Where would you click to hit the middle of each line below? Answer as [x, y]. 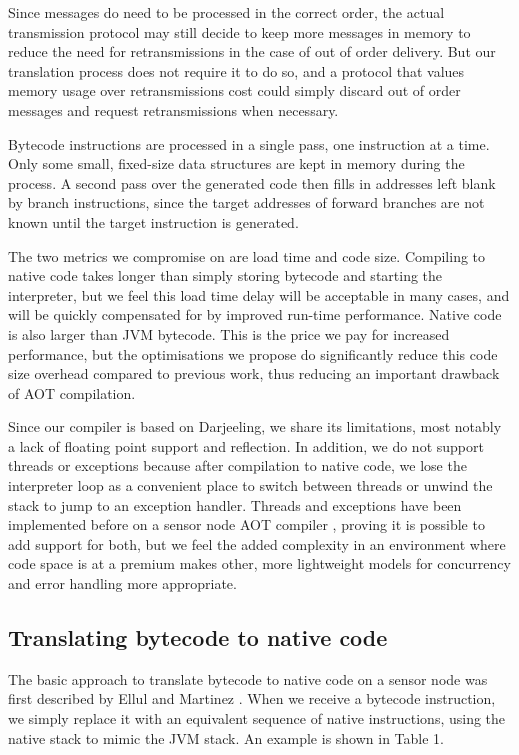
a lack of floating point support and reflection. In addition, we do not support [246, 445]
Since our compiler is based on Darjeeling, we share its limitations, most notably [255, 426]
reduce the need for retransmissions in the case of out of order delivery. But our [252, 51]
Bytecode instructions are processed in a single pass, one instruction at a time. [249, 143]
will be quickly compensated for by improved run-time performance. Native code [255, 314]
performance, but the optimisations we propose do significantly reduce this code [253, 353]
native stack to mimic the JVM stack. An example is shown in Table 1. [226, 737]
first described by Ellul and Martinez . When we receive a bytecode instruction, [252, 698]
